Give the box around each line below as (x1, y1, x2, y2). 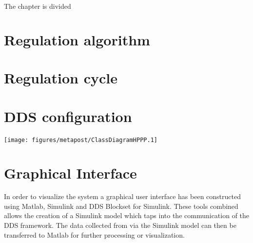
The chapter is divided (4, 1, 71, 11)
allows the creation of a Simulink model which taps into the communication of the (4, 210, 250, 221)
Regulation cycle (4, 68, 117, 88)
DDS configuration (4, 106, 132, 126)
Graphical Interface (4, 163, 137, 183)
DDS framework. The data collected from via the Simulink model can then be (4, 220, 236, 230)
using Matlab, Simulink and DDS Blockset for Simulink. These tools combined (4, 201, 238, 211)
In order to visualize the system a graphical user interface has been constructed (4, 191, 241, 202)
